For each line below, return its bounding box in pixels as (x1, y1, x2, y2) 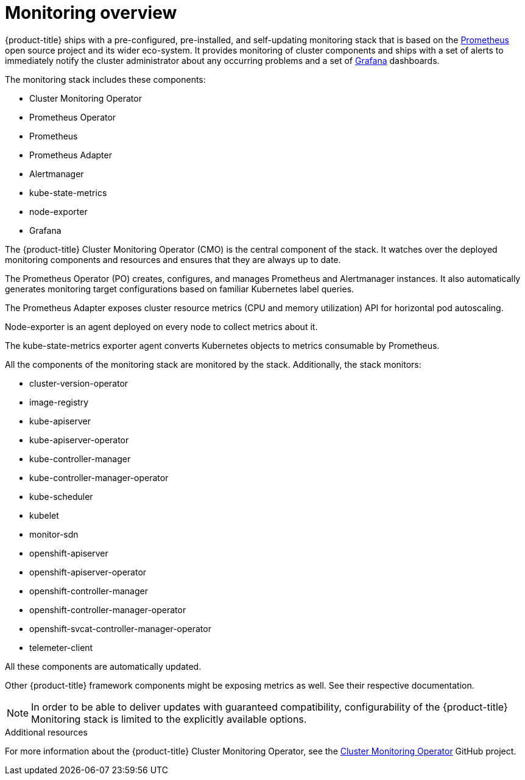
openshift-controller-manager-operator (29, 604, 186, 615)
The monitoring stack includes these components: (5, 74, 206, 85)
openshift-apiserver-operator (29, 566, 147, 577)
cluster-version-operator (29, 378, 129, 388)
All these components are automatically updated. (5, 661, 202, 672)
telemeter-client (29, 642, 93, 653)
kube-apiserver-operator (29, 434, 129, 445)
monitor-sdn (29, 529, 79, 539)
